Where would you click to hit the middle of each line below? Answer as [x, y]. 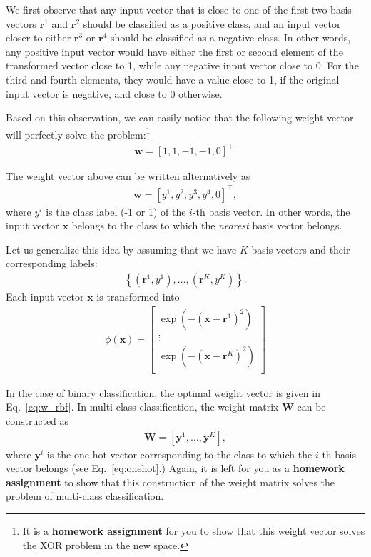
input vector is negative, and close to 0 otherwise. [114, 93]
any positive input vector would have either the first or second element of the [174, 51]
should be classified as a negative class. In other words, [230, 37]
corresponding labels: [52, 263]
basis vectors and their [301, 249]
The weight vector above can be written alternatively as [128, 175]
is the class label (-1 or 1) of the [116, 211]
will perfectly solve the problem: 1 [78, 133]
